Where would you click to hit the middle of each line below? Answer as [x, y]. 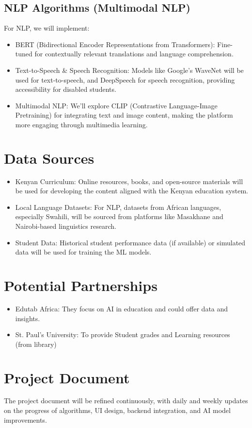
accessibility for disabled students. [66, 89]
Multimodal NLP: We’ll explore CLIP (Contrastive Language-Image [116, 105]
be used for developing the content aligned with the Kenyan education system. [132, 191]
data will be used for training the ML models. [83, 252]
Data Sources [49, 158]
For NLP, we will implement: [47, 28]
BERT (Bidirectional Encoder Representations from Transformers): [115, 44]
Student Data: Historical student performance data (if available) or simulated [130, 242]
